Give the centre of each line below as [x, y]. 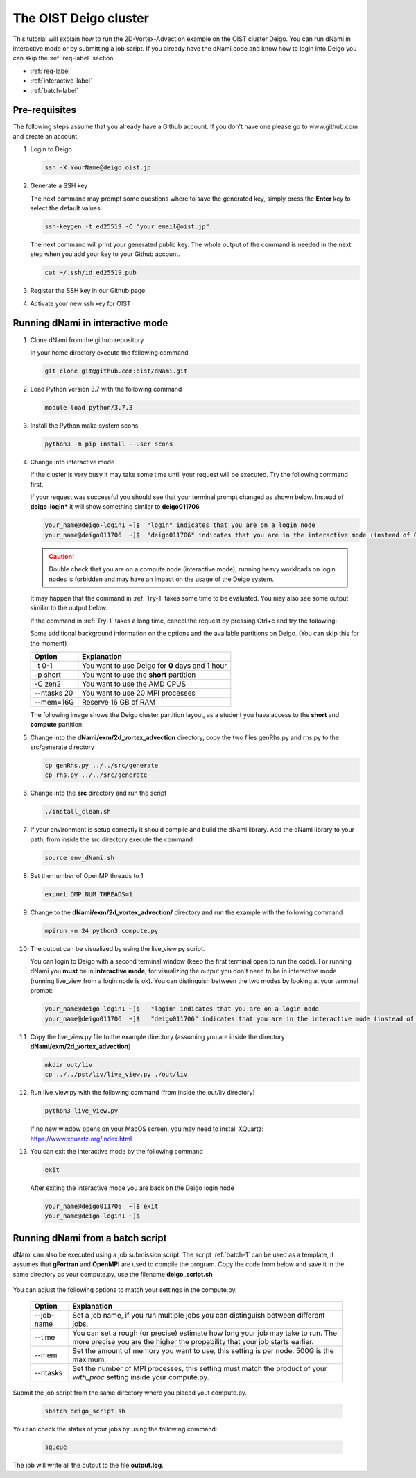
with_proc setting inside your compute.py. [141, 1377]
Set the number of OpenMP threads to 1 [87, 875]
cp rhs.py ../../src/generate [96, 775]
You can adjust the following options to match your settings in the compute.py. [125, 1290]
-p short [48, 675]
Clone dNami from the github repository [87, 339]
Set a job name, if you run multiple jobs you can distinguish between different [199, 1315]
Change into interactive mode [72, 462]
